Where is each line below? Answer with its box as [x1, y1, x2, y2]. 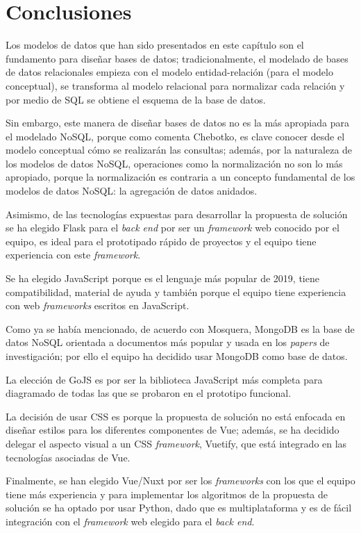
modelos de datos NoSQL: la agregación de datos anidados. [6, 183, 258, 198]
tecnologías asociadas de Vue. [6, 450, 131, 464]
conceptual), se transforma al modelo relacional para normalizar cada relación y [6, 78, 345, 92]
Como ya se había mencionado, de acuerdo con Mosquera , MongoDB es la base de [6, 321, 355, 336]
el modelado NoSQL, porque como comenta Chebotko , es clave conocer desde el [6, 129, 345, 143]
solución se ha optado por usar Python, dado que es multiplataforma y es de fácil [6, 500, 352, 515]
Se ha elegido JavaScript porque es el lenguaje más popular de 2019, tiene [6, 271, 319, 286]
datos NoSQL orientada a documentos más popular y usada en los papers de [6, 335, 330, 350]
